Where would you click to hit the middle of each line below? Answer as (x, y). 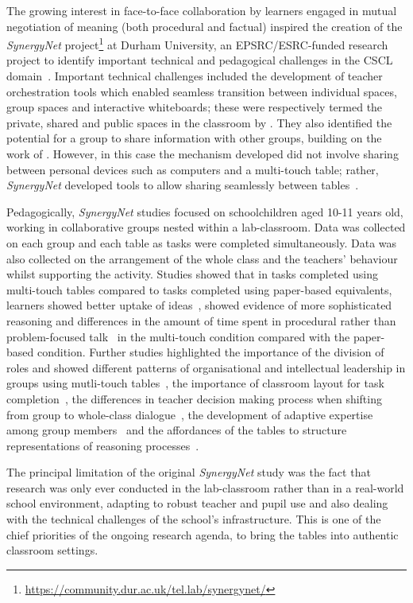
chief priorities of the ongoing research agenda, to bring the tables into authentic (203, 534)
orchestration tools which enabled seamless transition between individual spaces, (202, 91)
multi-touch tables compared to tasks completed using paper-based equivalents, (199, 289)
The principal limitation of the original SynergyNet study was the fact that (189, 472)
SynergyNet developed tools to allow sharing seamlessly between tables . (183, 185)
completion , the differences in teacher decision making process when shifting (194, 398)
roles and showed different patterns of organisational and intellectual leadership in (206, 367)
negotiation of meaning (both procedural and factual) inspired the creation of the (205, 26)
